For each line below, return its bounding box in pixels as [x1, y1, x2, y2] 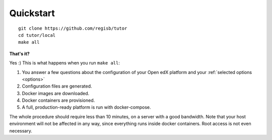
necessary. [9, 127, 33, 133]
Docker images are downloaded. [22, 90, 90, 96]
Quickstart [9, 8, 55, 19]
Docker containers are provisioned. [22, 97, 95, 103]
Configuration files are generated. [22, 83, 93, 89]
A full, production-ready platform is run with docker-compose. [22, 104, 151, 110]
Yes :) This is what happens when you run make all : [9, 60, 120, 66]
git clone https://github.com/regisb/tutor [18, 25, 127, 31]
